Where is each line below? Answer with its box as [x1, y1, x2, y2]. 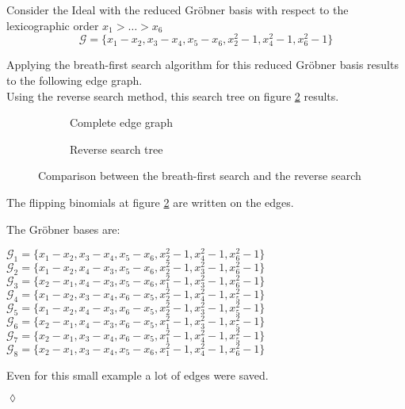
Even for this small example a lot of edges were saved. [6, 366, 269, 383]
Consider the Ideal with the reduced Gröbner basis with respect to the [6, 2, 349, 17]
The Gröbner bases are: [6, 220, 120, 237]
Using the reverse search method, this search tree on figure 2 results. [6, 87, 339, 104]
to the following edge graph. [6, 72, 143, 89]
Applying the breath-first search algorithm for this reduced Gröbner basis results [6, 56, 399, 73]
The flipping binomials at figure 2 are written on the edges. [6, 193, 294, 210]
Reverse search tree [70, 140, 163, 157]
